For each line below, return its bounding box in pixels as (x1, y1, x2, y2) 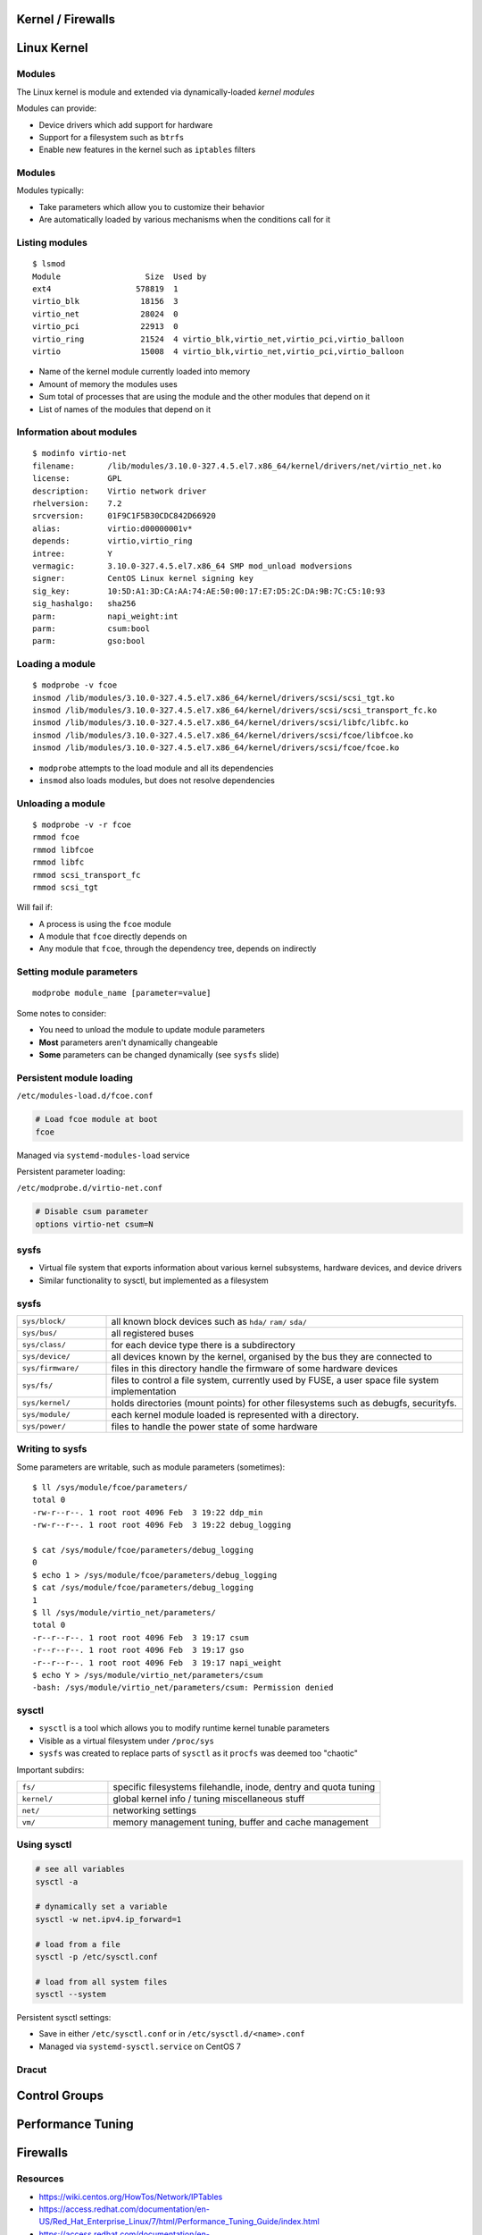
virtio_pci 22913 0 (32, 322, 179, 332)
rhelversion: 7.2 (32, 499, 122, 509)
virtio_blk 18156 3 (32, 296, 179, 307)
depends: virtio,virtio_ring (32, 536, 193, 546)
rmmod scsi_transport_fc (32, 870, 141, 880)
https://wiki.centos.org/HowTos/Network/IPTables (38, 2191, 223, 2202)
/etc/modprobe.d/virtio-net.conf (16, 1183, 163, 1193)
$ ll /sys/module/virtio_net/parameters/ (32, 1607, 216, 1617)
